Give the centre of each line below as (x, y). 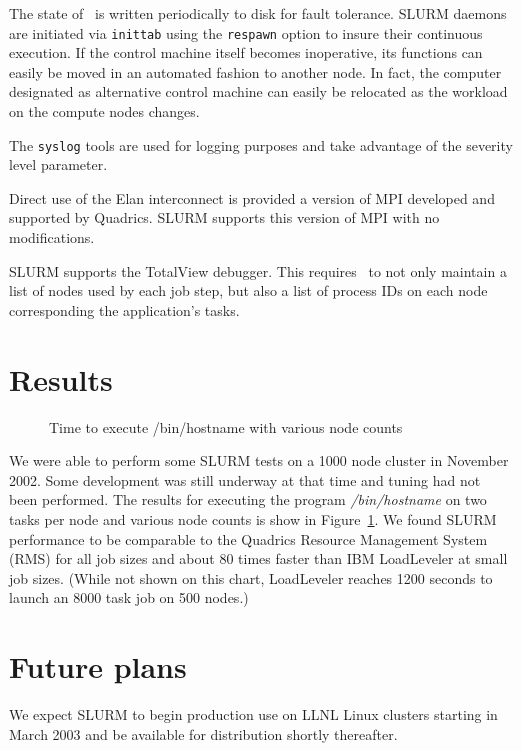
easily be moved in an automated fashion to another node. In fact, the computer (255, 71)
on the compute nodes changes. (104, 111)
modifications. (52, 237)
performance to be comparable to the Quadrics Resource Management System (248, 538)
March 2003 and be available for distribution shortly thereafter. (203, 733)
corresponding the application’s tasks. (124, 309)
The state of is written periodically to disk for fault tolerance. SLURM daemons (258, 13)
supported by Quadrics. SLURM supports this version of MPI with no (224, 217)
